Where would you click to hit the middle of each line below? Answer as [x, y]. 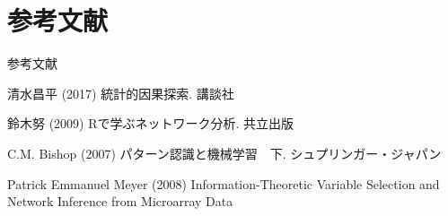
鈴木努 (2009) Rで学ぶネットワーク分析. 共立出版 [151, 123]
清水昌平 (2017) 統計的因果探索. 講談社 [121, 93]
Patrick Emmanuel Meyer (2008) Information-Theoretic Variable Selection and [224, 183]
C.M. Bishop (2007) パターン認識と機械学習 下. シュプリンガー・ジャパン [224, 153]
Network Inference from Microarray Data [120, 201]
